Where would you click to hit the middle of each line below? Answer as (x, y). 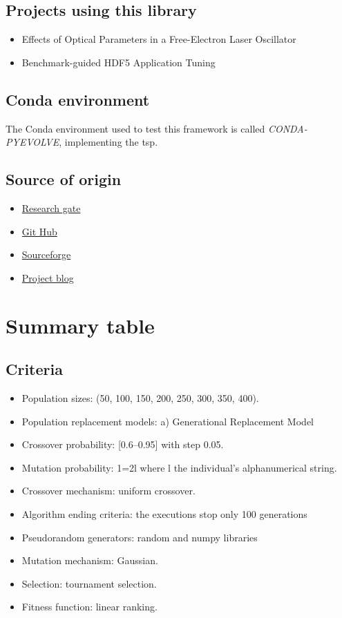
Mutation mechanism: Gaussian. (90, 560)
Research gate (51, 207)
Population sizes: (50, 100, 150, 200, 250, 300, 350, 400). (140, 397)
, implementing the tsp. (108, 142)
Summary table (80, 325)
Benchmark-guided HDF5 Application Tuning (118, 62)
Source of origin (64, 179)
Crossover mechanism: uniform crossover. (108, 491)
